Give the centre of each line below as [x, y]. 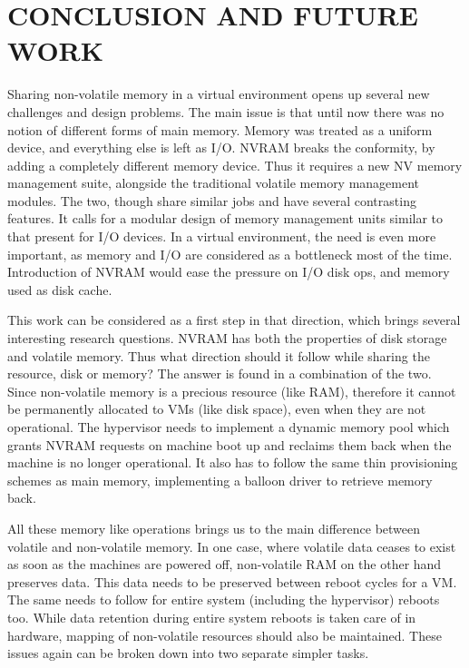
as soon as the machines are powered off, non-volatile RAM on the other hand [225, 564]
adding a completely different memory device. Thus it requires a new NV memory [235, 165]
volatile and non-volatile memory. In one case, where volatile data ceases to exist [232, 546]
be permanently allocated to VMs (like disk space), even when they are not [217, 409]
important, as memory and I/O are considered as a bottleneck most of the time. [230, 254]
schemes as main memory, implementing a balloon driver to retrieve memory [220, 480]
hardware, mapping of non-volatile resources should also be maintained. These [225, 635]
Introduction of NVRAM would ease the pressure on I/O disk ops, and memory [229, 272]
